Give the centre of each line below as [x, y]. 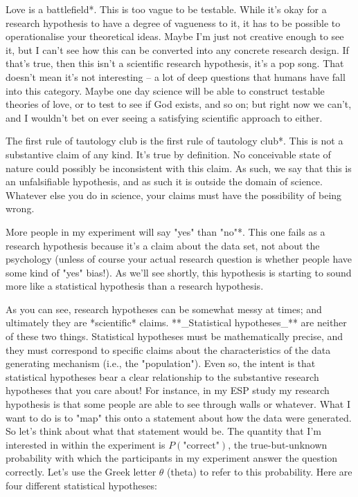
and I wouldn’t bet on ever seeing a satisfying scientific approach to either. [164, 117]
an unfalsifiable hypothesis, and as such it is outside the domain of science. [164, 181]
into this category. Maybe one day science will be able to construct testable [165, 90]
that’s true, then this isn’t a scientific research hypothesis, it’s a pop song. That [175, 63]
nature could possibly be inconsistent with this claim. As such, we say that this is [179, 168]
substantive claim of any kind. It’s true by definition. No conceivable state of [168, 154]
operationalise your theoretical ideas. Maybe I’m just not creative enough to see [175, 36]
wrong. [20, 208]
